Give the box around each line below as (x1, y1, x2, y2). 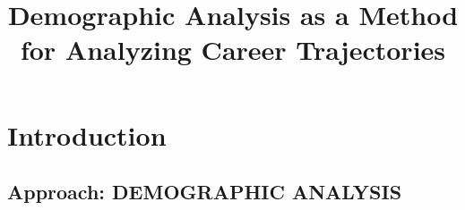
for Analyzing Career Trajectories (20, 31, 446, 68)
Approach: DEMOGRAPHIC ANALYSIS (7, 178, 402, 206)
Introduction (7, 116, 167, 153)
